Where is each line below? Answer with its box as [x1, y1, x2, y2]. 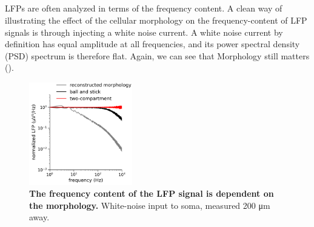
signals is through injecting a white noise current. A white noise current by [5, 25, 283, 38]
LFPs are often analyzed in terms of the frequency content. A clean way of [5, 2, 282, 15]
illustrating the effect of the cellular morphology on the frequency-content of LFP [5, 13, 307, 26]
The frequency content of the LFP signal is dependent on [29, 187, 274, 200]
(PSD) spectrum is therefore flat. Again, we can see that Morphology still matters [5, 49, 310, 62]
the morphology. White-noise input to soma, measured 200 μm [29, 199, 270, 211]
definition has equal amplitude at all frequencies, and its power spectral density [5, 38, 300, 50]
